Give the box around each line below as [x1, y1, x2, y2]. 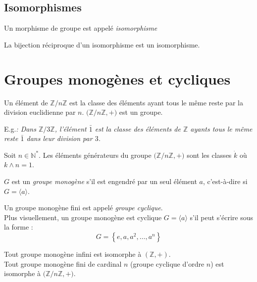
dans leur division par [26, 133, 93, 143]
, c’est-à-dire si [203, 176, 248, 187]
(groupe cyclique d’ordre [130, 258, 205, 269]
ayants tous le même [190, 123, 253, 134]
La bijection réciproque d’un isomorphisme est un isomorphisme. [4, 39, 200, 49]
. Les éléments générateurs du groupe [39, 149, 152, 160]
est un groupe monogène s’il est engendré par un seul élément [11, 176, 197, 187]
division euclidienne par [4, 107, 76, 117]
